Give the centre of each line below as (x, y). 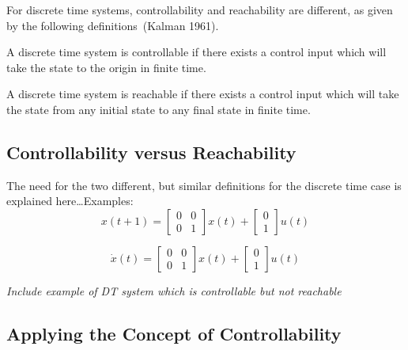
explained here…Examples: (70, 201)
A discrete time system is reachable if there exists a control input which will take (203, 94)
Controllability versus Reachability (151, 152)
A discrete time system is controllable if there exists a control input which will (196, 52)
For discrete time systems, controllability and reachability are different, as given (200, 10)
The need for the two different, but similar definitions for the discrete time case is (204, 185)
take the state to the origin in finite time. (106, 67)
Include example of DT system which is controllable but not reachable (174, 290)
